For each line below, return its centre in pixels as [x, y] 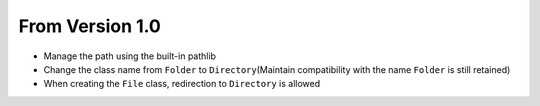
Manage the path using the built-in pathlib [130, 56]
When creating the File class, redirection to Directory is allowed [181, 84]
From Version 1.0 [90, 26]
